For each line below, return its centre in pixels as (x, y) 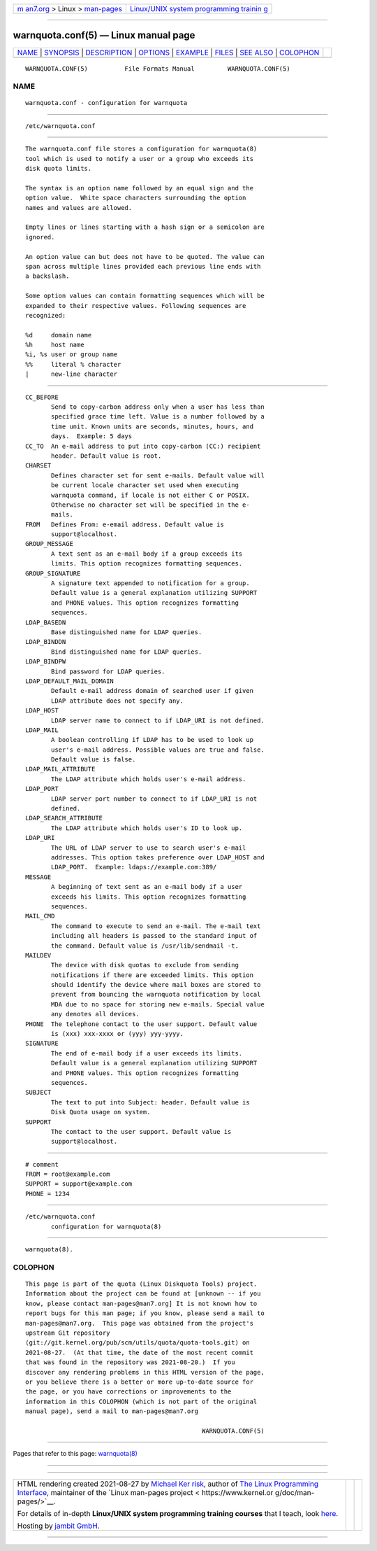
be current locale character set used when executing (145, 485)
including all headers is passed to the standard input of (154, 936)
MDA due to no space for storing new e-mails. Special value (158, 1004)
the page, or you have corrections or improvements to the (128, 1392)
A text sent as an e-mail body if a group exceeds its (147, 554)
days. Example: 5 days (92, 436)
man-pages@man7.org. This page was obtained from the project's (140, 1323)
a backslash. (47, 276)
